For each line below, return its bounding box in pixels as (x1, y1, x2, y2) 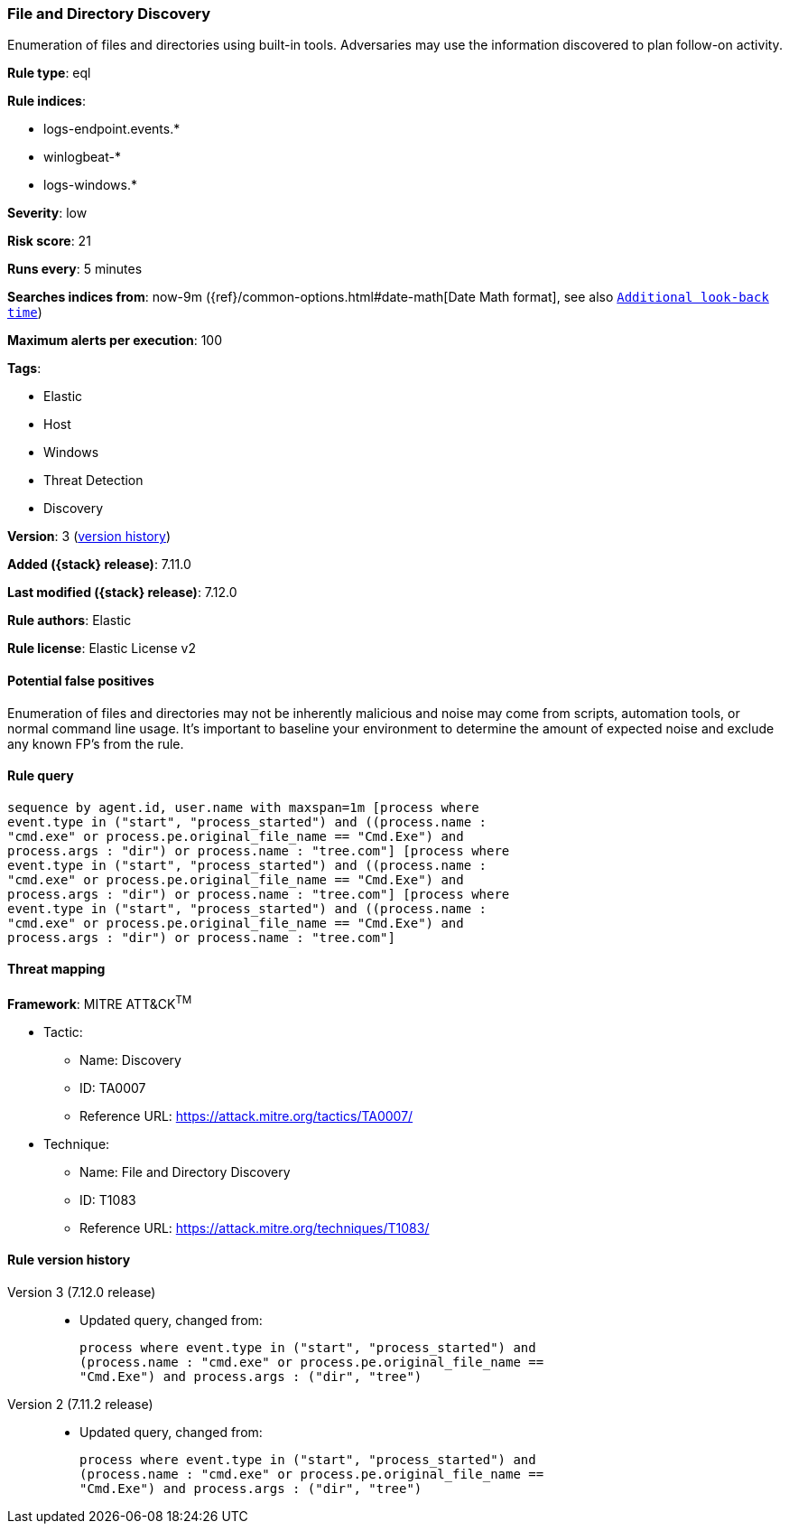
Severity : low (7, 205, 88, 221)
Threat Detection (43, 472, 144, 489)
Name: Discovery (79, 1051, 181, 1068)
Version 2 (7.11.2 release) (7, 1396, 153, 1412)
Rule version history (7, 1252, 131, 1268)
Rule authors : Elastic (7, 612, 132, 629)
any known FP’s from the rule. (7, 735, 184, 751)
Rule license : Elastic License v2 (7, 640, 196, 657)
